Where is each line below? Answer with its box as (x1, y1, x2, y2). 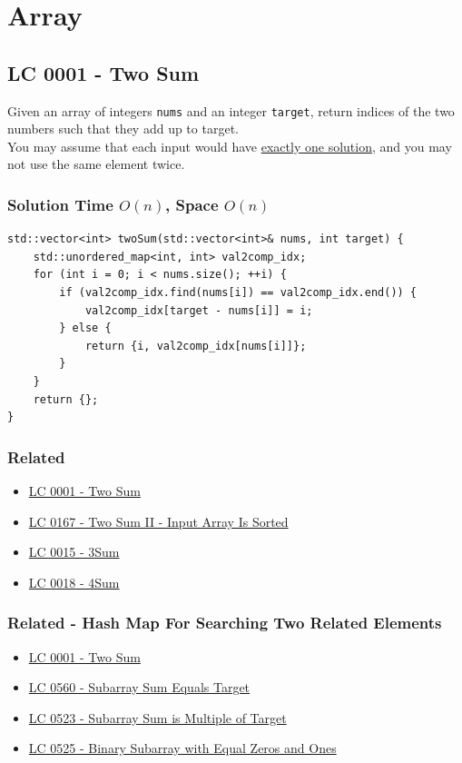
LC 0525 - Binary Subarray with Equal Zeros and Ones (28, 738, 337, 758)
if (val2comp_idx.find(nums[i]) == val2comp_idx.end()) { (59, 286, 418, 300)
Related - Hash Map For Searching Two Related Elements (7, 611, 442, 634)
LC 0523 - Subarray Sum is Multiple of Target (28, 708, 287, 727)
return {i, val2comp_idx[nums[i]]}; (84, 339, 307, 352)
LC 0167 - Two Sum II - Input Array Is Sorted (28, 511, 289, 530)
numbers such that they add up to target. (7, 119, 239, 138)
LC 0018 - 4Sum (28, 572, 120, 591)
